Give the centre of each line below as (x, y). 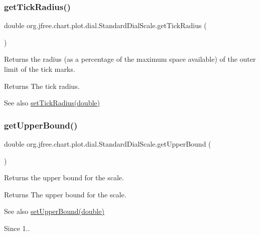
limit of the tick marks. (40, 69)
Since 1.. (17, 228)
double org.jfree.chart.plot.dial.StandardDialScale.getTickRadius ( (105, 25)
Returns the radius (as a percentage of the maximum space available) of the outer (130, 59)
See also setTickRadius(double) (52, 103)
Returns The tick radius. (42, 86)
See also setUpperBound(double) (54, 211)
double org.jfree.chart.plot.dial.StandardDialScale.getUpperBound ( (108, 144)
